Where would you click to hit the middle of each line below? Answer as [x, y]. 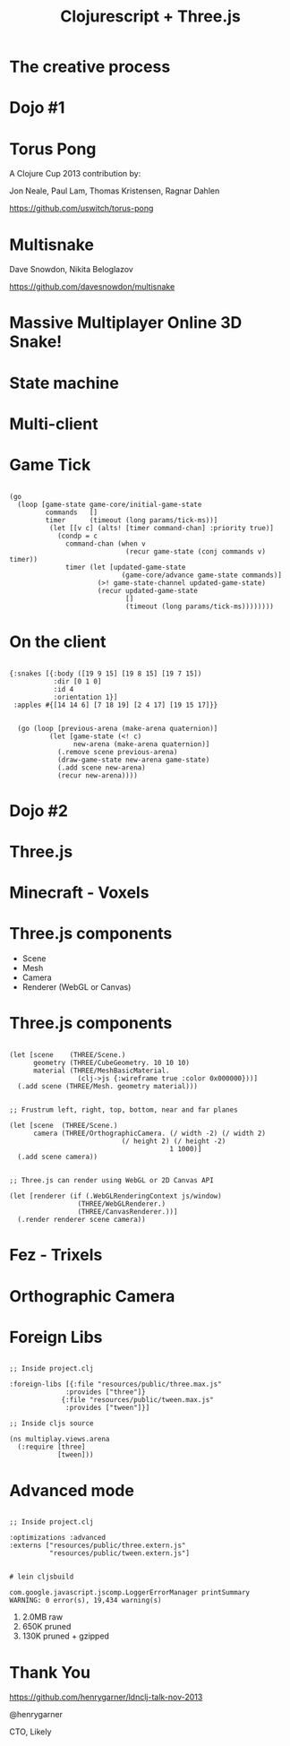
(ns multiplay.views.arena [60, 1440]
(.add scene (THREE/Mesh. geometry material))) [108, 1087]
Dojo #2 [39, 810]
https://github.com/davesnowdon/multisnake [92, 287]
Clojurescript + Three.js [150, 17]
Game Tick [50, 465]
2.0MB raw [43, 1617]
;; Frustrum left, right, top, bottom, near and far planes [124, 1110]
